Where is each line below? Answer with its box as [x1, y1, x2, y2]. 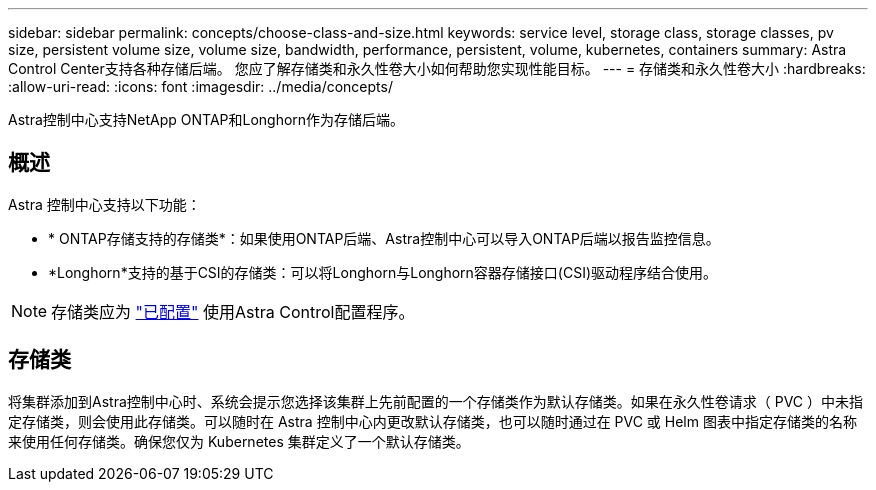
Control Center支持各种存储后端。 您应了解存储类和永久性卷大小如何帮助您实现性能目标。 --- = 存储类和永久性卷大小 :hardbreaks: [8, 60, 866, 77]
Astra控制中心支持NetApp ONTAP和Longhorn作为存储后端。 [8, 111, 405, 128]
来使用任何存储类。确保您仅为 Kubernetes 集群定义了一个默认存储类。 [8, 432, 470, 450]
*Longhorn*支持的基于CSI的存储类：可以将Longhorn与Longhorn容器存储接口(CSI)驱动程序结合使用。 [48, 263, 717, 281]
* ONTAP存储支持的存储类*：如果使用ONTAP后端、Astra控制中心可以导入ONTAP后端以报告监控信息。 [48, 229, 720, 247]
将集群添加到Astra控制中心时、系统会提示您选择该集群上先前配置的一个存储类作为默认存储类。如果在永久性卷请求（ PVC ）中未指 [8, 392, 863, 410]
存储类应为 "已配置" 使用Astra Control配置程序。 [51, 301, 415, 322]
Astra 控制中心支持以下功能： [8, 195, 201, 213]
